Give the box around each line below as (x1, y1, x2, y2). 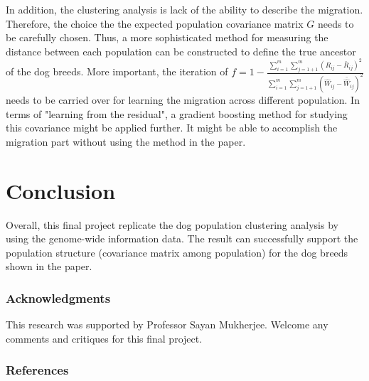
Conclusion (6, 176, 116, 205)
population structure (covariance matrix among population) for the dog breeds (6, 245, 348, 259)
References (6, 361, 69, 379)
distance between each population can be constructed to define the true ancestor (6, 43, 356, 58)
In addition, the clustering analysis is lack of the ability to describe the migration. (6, 2, 363, 16)
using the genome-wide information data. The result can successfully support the (6, 231, 358, 246)
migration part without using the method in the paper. (6, 134, 246, 149)
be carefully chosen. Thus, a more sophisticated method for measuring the (6, 30, 328, 45)
